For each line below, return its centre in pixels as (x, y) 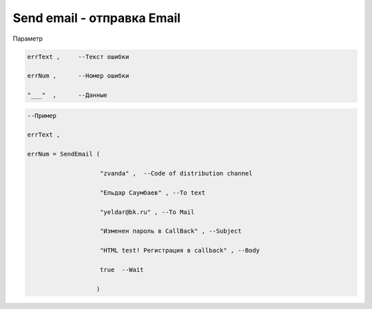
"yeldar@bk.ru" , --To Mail (147, 212)
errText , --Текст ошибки (78, 56)
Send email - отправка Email (97, 18)
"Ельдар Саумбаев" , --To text (153, 192)
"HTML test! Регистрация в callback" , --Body (180, 251)
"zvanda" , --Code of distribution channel (176, 173)
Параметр (28, 39)
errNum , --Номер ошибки (78, 76)
